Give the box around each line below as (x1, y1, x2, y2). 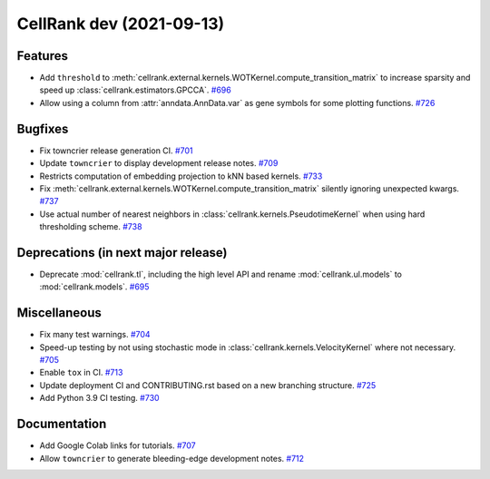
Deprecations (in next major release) (16, 245, 228, 260)
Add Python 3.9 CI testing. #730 (39, 393, 160, 404)
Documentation (16, 416, 107, 432)
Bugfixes (16, 121, 69, 136)
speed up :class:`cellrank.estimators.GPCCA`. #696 (39, 84, 231, 95)
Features (16, 48, 68, 64)
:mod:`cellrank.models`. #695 (39, 281, 150, 292)
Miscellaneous (16, 305, 102, 321)
